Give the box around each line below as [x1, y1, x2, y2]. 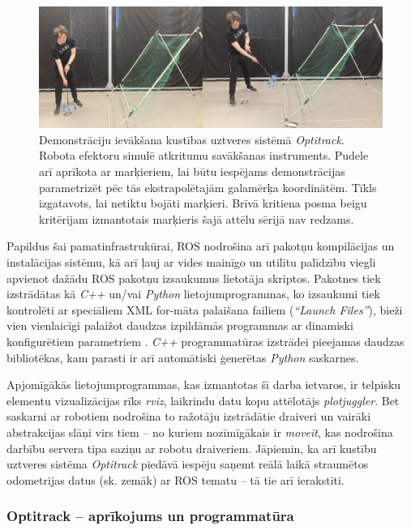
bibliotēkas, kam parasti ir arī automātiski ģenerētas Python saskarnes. [6, 348, 359, 365]
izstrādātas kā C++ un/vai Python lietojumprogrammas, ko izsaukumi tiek [6, 285, 380, 302]
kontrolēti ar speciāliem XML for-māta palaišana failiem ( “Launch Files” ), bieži [6, 301, 403, 318]
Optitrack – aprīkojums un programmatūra [6, 506, 294, 526]
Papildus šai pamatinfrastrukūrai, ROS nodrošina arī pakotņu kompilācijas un [6, 237, 395, 254]
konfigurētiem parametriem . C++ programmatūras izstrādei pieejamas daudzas [6, 333, 405, 350]
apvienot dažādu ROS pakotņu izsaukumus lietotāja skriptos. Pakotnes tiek [6, 269, 381, 286]
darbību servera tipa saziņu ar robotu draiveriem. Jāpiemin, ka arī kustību [6, 439, 377, 456]
